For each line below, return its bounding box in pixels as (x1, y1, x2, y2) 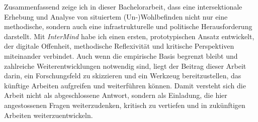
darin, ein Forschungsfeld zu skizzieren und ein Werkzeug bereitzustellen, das (4, 70, 241, 81)
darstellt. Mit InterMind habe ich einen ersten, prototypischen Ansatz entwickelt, (4, 31, 254, 41)
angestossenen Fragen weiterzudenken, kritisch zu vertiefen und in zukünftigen (4, 99, 245, 110)
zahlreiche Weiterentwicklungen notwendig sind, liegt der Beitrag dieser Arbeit (4, 60, 246, 71)
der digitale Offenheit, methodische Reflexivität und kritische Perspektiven (4, 41, 234, 51)
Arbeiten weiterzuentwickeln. (4, 109, 93, 120)
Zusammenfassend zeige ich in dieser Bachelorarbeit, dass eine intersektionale (4, 2, 242, 12)
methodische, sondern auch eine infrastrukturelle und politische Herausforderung (4, 21, 252, 32)
